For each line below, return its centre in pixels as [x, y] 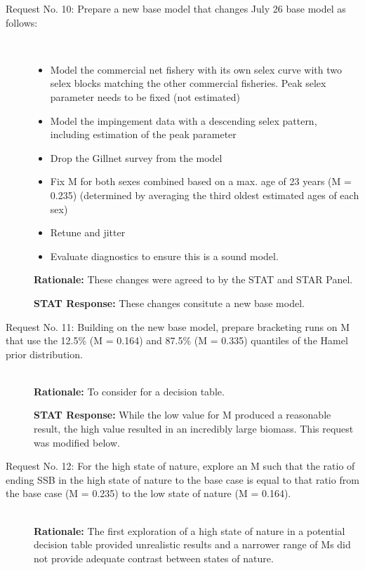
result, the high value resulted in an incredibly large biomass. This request [194, 429]
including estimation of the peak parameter [143, 134]
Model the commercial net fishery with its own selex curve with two [196, 69]
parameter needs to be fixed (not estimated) [145, 96]
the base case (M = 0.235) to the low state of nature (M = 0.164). [148, 493]
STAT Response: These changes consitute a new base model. [169, 303]
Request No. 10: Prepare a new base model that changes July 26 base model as [176, 8]
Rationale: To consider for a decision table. [129, 391]
